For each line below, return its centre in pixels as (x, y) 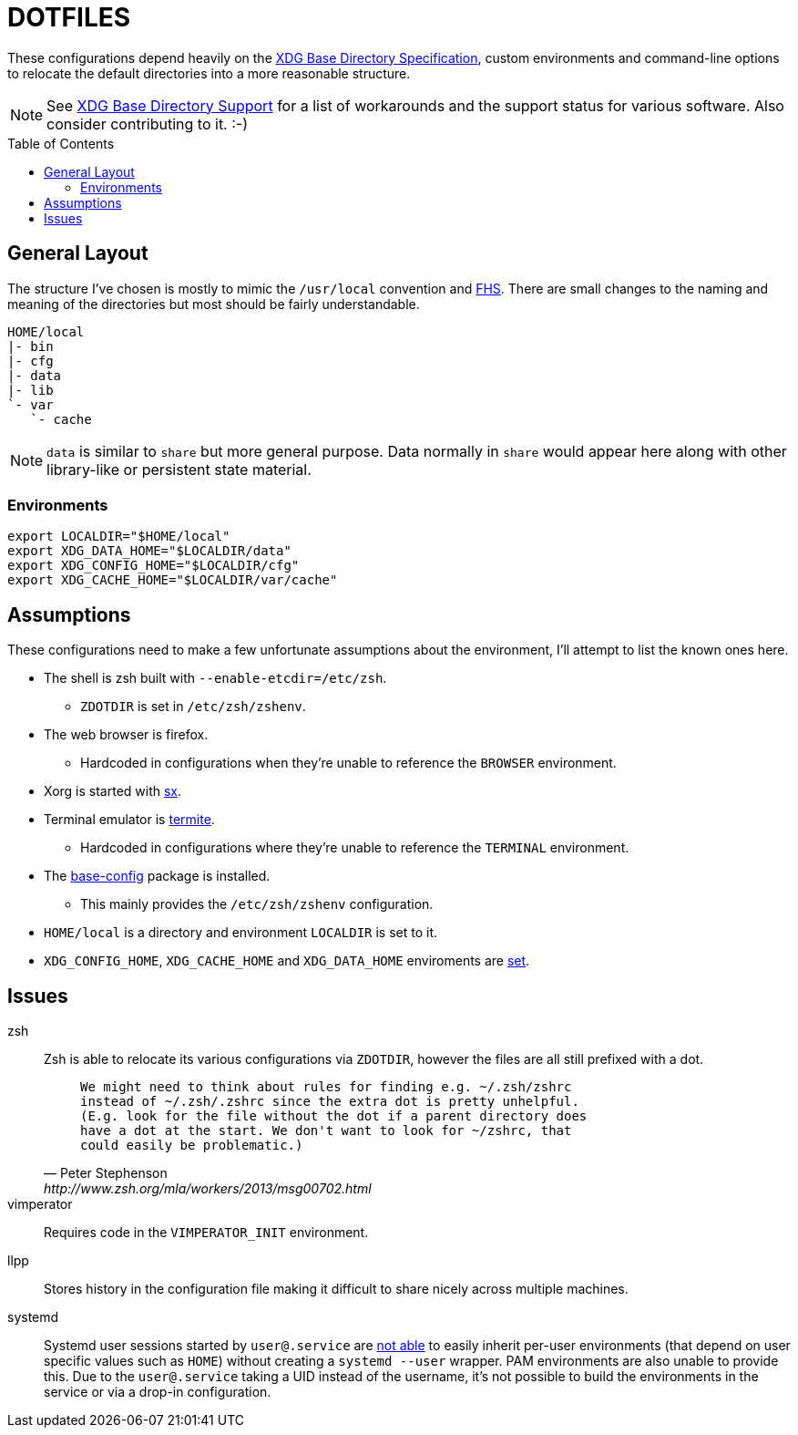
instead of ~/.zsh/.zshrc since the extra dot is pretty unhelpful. (330, 1102)
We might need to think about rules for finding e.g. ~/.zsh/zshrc (326, 1087)
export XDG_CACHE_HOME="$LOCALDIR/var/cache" (173, 580)
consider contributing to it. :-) (148, 124)
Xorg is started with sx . (113, 791)
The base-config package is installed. (157, 876)
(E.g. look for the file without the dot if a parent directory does (334, 1116)
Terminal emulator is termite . (129, 820)
